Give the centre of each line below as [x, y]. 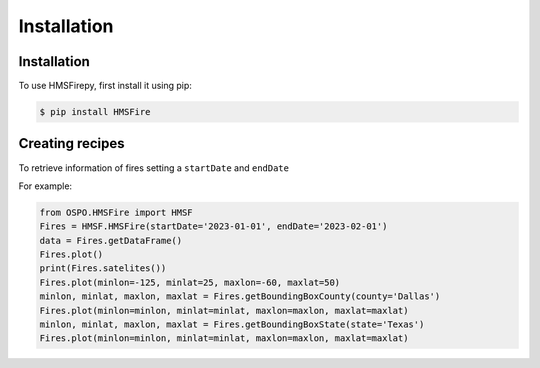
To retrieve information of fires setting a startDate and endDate [154, 167]
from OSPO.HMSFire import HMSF [116, 212]
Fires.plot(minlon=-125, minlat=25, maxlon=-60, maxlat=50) [190, 282]
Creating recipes [71, 143]
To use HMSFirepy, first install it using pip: [105, 86]
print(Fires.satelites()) [103, 268]
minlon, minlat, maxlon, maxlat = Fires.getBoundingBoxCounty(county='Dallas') [240, 296]
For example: [45, 186]
